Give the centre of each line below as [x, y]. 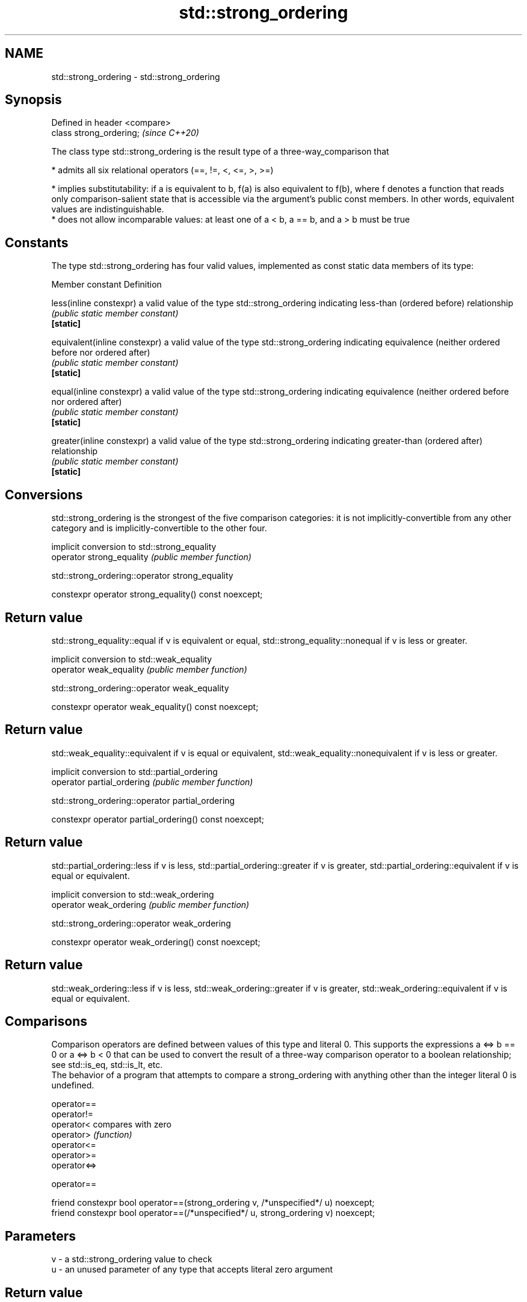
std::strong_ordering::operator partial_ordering [143, 800]
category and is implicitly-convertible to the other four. [159, 528]
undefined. [73, 1085]
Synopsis [33, 100]
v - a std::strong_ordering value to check [132, 1259]
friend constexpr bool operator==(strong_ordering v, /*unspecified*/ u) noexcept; [213, 1203]
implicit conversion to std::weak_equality [132, 659]
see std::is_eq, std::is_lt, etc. [107, 1065]
